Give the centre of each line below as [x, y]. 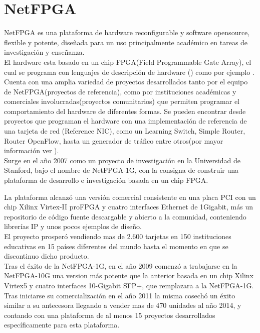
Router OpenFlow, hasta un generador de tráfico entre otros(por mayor [114, 140]
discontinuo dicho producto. [47, 256]
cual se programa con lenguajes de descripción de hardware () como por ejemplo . [129, 72]
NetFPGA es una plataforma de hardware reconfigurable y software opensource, [127, 32]
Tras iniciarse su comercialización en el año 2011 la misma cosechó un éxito [120, 295]
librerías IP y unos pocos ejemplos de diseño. [73, 226]
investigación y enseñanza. [44, 52]
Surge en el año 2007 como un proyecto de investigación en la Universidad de [122, 160]
